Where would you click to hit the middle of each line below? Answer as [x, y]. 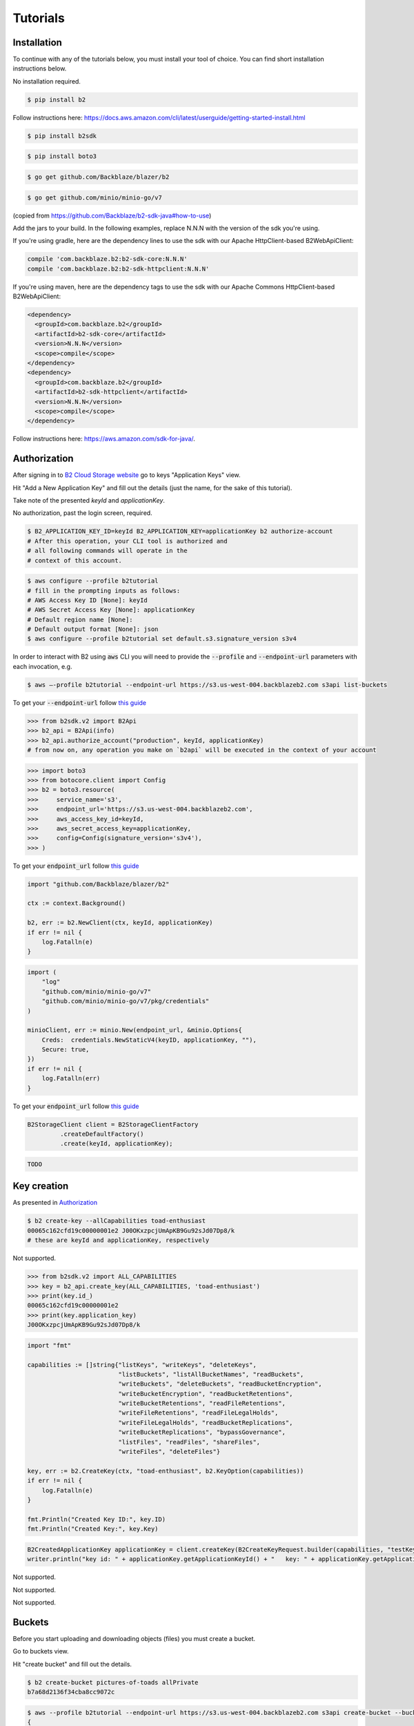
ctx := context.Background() [77, 903]
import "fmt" [49, 1345]
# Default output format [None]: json [93, 629]
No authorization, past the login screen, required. [82, 513]
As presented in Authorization [55, 1203]
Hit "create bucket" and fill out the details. [72, 1664]
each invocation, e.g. [42, 666]
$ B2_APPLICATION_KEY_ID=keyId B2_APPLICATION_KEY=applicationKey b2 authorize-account [180, 531]
